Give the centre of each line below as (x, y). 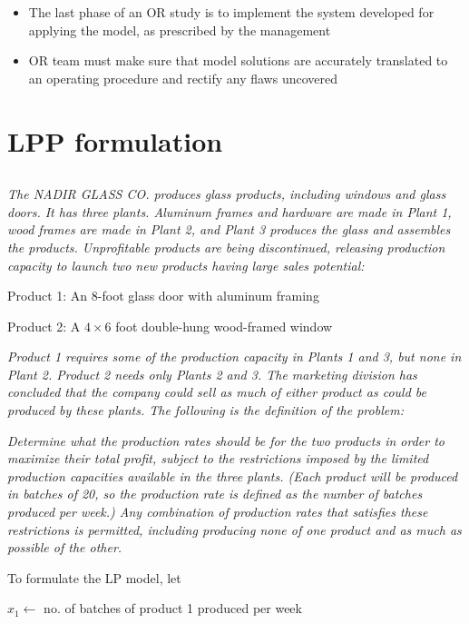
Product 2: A (44, 326)
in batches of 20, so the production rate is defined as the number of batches (215, 494)
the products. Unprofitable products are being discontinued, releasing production (226, 247)
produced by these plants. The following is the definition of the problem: (205, 410)
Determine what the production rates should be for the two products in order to (226, 440)
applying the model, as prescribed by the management (180, 30)
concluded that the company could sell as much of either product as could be (217, 392)
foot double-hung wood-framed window (224, 326)
